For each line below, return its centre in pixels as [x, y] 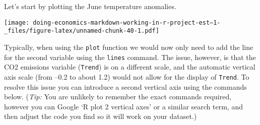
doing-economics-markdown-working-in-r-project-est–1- [127, 22]
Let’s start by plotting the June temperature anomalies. [90, 6]
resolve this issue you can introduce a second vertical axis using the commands [125, 86]
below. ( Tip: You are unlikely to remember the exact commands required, [118, 97]
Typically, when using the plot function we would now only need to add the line [129, 47]
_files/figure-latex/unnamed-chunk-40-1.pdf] [82, 31]
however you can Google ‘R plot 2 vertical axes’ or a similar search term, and [123, 106]
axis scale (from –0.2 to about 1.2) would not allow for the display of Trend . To [127, 76]
